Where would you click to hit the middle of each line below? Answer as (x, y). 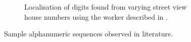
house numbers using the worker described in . (96, 16)
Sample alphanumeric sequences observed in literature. (89, 34)
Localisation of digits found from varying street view (106, 7)
